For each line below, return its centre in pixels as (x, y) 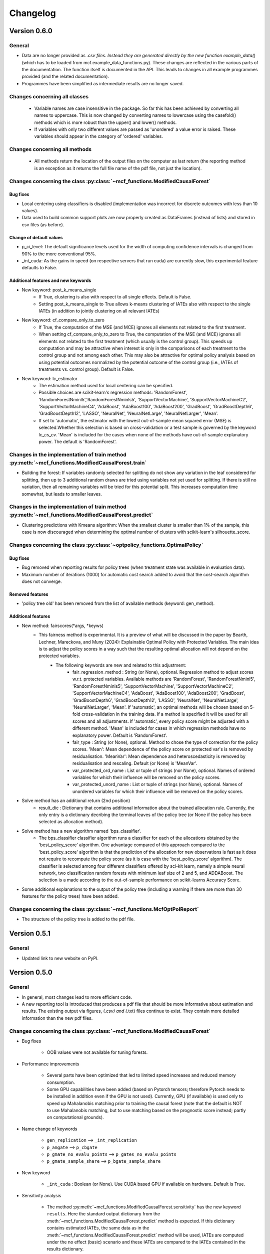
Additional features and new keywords (50, 280)
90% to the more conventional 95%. (59, 254)
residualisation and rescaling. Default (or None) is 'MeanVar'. (135, 763)
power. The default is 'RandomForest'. (78, 442)
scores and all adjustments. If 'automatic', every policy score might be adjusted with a (161, 721)
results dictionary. (65, 1249)
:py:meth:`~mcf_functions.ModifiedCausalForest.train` (78, 462)
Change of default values (36, 237)
